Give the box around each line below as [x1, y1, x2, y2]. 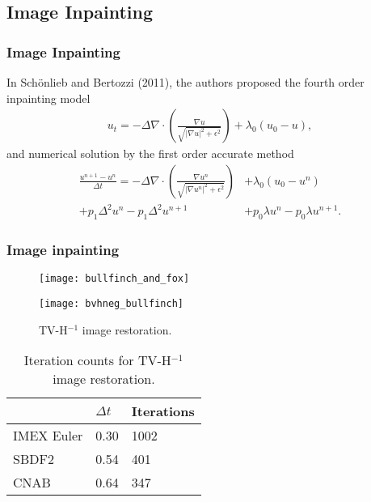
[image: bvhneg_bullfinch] [39, 298, 183, 310]
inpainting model [6, 89, 91, 106]
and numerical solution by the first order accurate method [6, 145, 294, 162]
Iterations [131, 402, 195, 421]
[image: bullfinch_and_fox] [39, 273, 190, 285]
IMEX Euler [13, 426, 83, 445]
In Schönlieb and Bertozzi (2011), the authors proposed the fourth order [6, 74, 365, 90]
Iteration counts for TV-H [23, 351, 171, 370]
